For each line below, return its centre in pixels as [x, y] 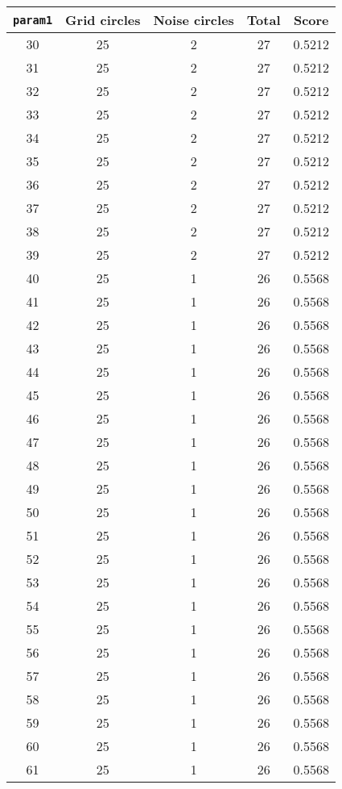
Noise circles [194, 20]
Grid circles [103, 20]
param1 [33, 20]
